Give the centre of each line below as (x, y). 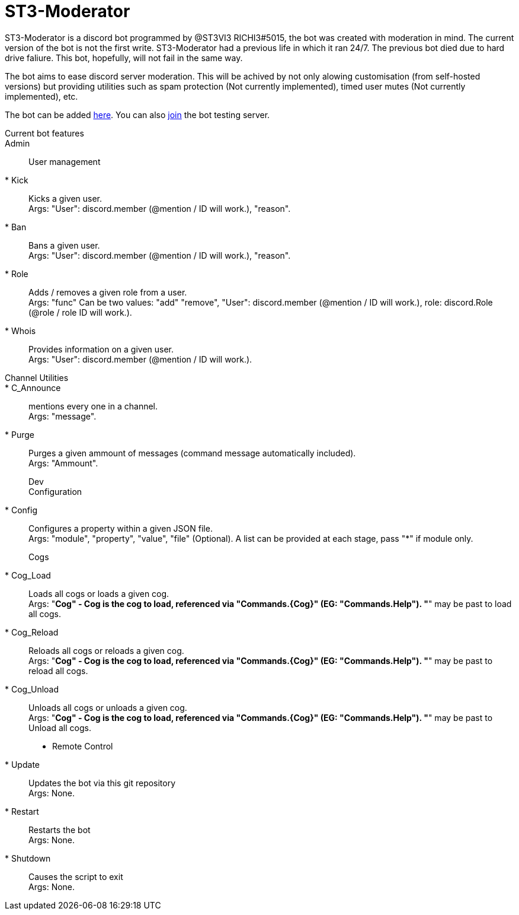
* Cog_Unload (32, 689)
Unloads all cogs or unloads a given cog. (108, 707)
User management (65, 161)
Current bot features (44, 133)
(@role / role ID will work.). (80, 312)
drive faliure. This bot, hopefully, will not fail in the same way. (124, 58)
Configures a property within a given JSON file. (121, 528)
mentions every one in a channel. (93, 406)
